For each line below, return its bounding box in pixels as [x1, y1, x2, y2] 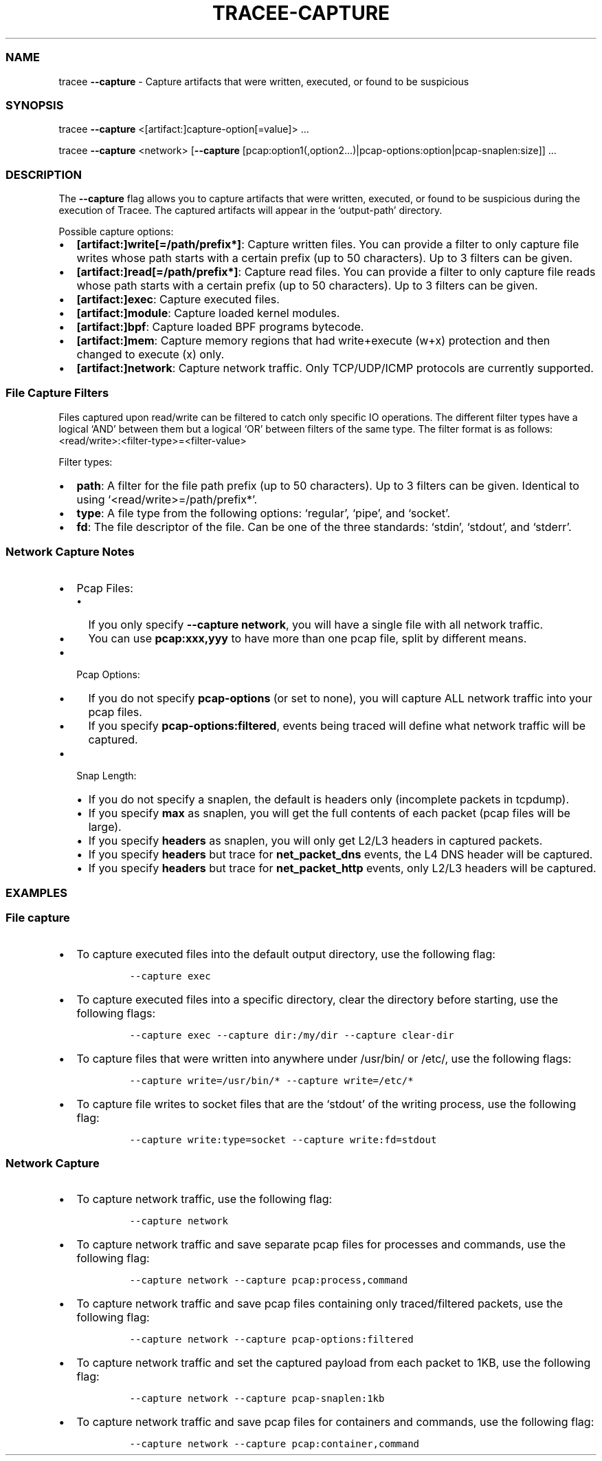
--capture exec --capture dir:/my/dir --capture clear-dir [129, 1029, 454, 1041]
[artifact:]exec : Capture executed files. [76, 292, 280, 306]
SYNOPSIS [5, 98, 64, 112]
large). [88, 819, 122, 834]
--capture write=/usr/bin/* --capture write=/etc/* [129, 1074, 414, 1086]
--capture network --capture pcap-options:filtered [129, 1334, 414, 1345]
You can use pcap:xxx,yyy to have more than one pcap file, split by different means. [88, 631, 527, 645]
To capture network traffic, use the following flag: [76, 1192, 333, 1206]
